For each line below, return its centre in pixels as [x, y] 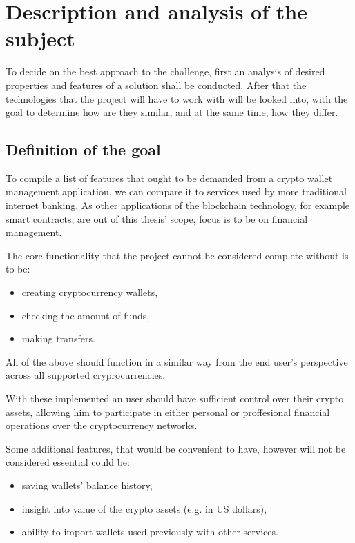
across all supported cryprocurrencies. [86, 375]
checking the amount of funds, [86, 315]
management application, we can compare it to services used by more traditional [176, 191]
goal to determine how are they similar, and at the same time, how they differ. [172, 112]
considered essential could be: [68, 462]
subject [40, 38]
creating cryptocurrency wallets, [90, 292]
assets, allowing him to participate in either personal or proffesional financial [168, 412]
